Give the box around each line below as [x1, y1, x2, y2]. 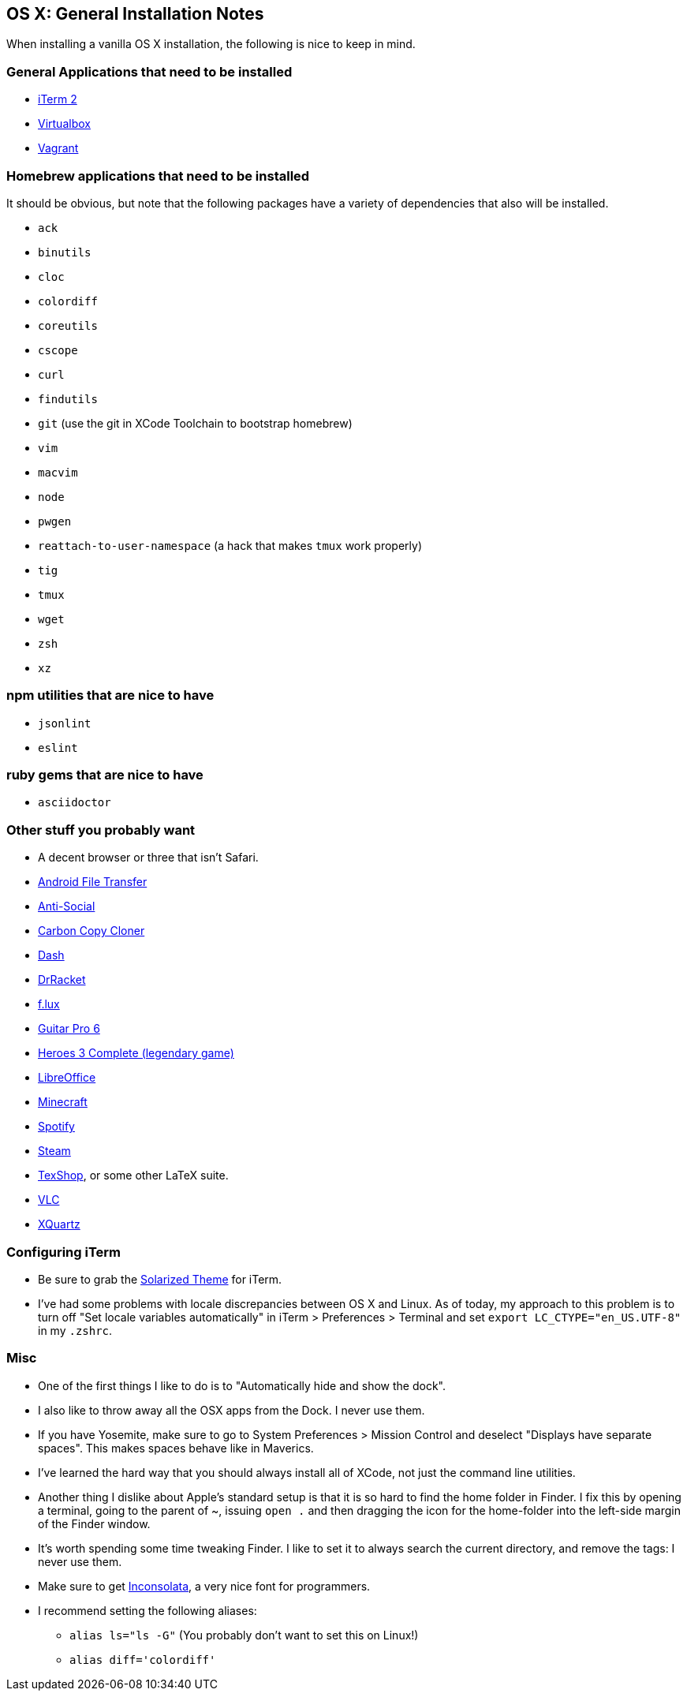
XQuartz [38, 1217, 80, 1232]
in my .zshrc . [38, 1323, 113, 1337]
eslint [38, 741, 78, 754]
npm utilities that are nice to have [6, 687, 215, 704]
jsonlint [38, 716, 91, 730]
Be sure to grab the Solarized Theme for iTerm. [38, 1272, 282, 1286]
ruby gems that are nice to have [6, 767, 203, 783]
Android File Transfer [38, 875, 147, 889]
